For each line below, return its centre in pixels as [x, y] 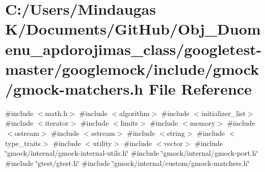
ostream [27, 133]
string [176, 133]
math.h [56, 113]
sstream [103, 133]
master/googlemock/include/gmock [132, 68]
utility [102, 143]
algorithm [135, 113]
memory [203, 123]
